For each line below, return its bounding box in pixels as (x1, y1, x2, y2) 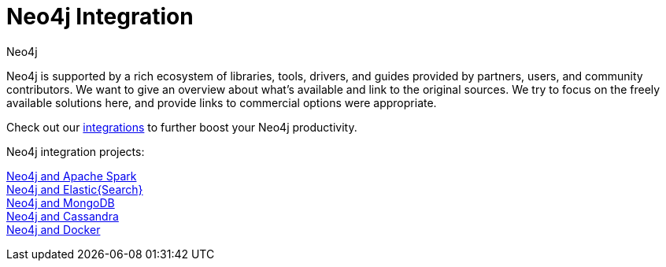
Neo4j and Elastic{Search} (6, 182, 143, 196)
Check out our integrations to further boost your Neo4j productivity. (6, 120, 357, 134)
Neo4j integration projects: (6, 144, 145, 158)
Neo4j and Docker (6, 222, 101, 236)
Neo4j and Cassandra (6, 209, 119, 223)
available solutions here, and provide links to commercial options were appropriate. (6, 95, 437, 109)
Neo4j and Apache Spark (6, 169, 137, 183)
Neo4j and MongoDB (6, 195, 115, 210)
